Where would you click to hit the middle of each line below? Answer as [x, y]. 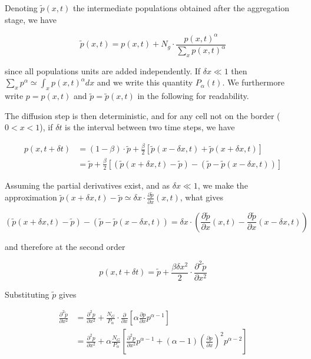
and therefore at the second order [65, 246]
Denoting [21, 8]
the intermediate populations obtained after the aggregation [181, 8]
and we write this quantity [145, 82]
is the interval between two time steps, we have [150, 127]
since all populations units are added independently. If [103, 70]
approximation [31, 197]
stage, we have [31, 19]
